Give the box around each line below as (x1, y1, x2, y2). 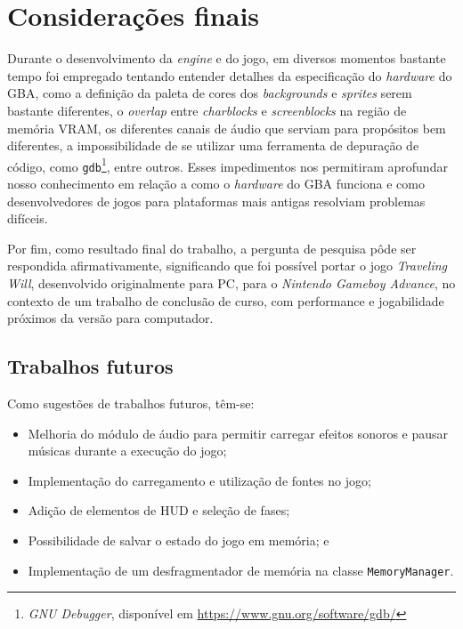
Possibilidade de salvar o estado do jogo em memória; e (28, 530, 329, 549)
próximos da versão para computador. (7, 309, 214, 327)
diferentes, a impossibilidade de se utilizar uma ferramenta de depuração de (7, 136, 419, 155)
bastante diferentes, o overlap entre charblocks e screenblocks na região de (7, 101, 407, 119)
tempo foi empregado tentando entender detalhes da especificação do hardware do (7, 66, 452, 85)
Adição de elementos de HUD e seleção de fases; (28, 501, 290, 520)
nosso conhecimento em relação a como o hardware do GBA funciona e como (7, 174, 425, 192)
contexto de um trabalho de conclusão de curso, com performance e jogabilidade (7, 291, 444, 310)
